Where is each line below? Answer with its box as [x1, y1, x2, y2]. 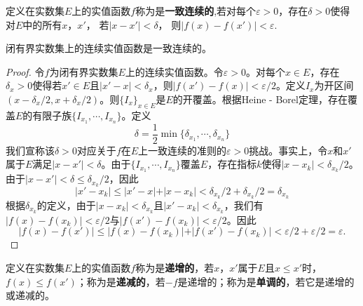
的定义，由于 [36, 197, 96, 212]
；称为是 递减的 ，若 [76, 274, 165, 288]
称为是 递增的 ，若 [135, 260, 214, 274]
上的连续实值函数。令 [125, 64, 224, 79]
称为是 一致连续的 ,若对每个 [135, 4, 256, 18]
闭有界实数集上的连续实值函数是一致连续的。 [6, 41, 212, 55]
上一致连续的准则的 [138, 142, 227, 157]
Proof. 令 [6, 64, 45, 79]
